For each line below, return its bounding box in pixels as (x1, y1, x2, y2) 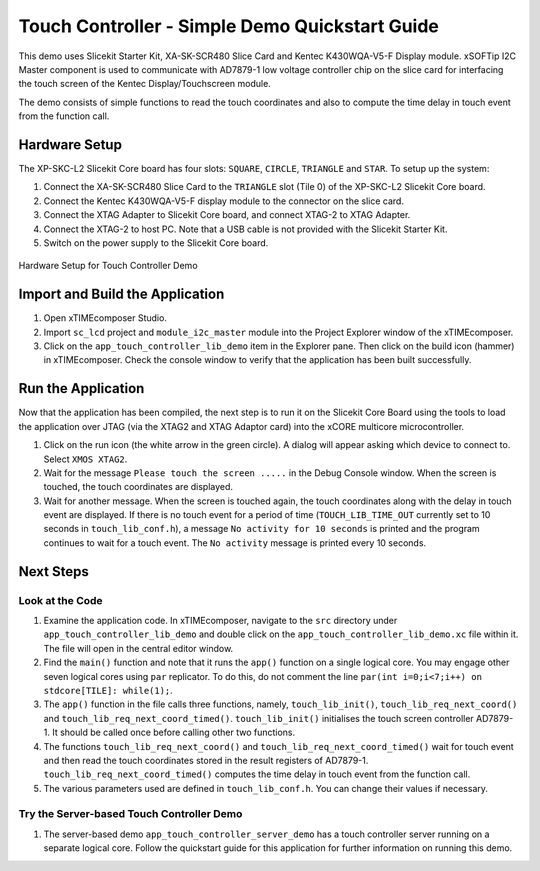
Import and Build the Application (18, 286, 225, 303)
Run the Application (18, 380, 145, 397)
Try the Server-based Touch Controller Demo (18, 807, 243, 821)
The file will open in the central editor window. (43, 642, 234, 654)
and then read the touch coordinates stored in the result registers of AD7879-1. (43, 754, 369, 766)
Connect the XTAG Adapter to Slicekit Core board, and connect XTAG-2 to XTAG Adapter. (43, 209, 411, 221)
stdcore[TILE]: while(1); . (43, 684, 174, 696)
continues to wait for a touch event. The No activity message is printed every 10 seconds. (43, 536, 427, 549)
